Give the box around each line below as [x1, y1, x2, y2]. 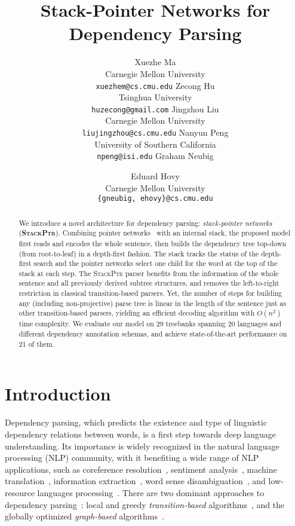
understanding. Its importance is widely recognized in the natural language [5, 439, 279, 452]
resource [5, 486, 35, 499]
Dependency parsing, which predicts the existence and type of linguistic [5, 416, 267, 429]
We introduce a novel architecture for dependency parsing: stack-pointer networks [19, 218, 272, 228]
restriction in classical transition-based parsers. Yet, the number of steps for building [19, 288, 282, 298]
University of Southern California [94, 137, 216, 150]
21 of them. [19, 338, 54, 348]
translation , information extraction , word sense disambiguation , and [5, 475, 266, 487]
